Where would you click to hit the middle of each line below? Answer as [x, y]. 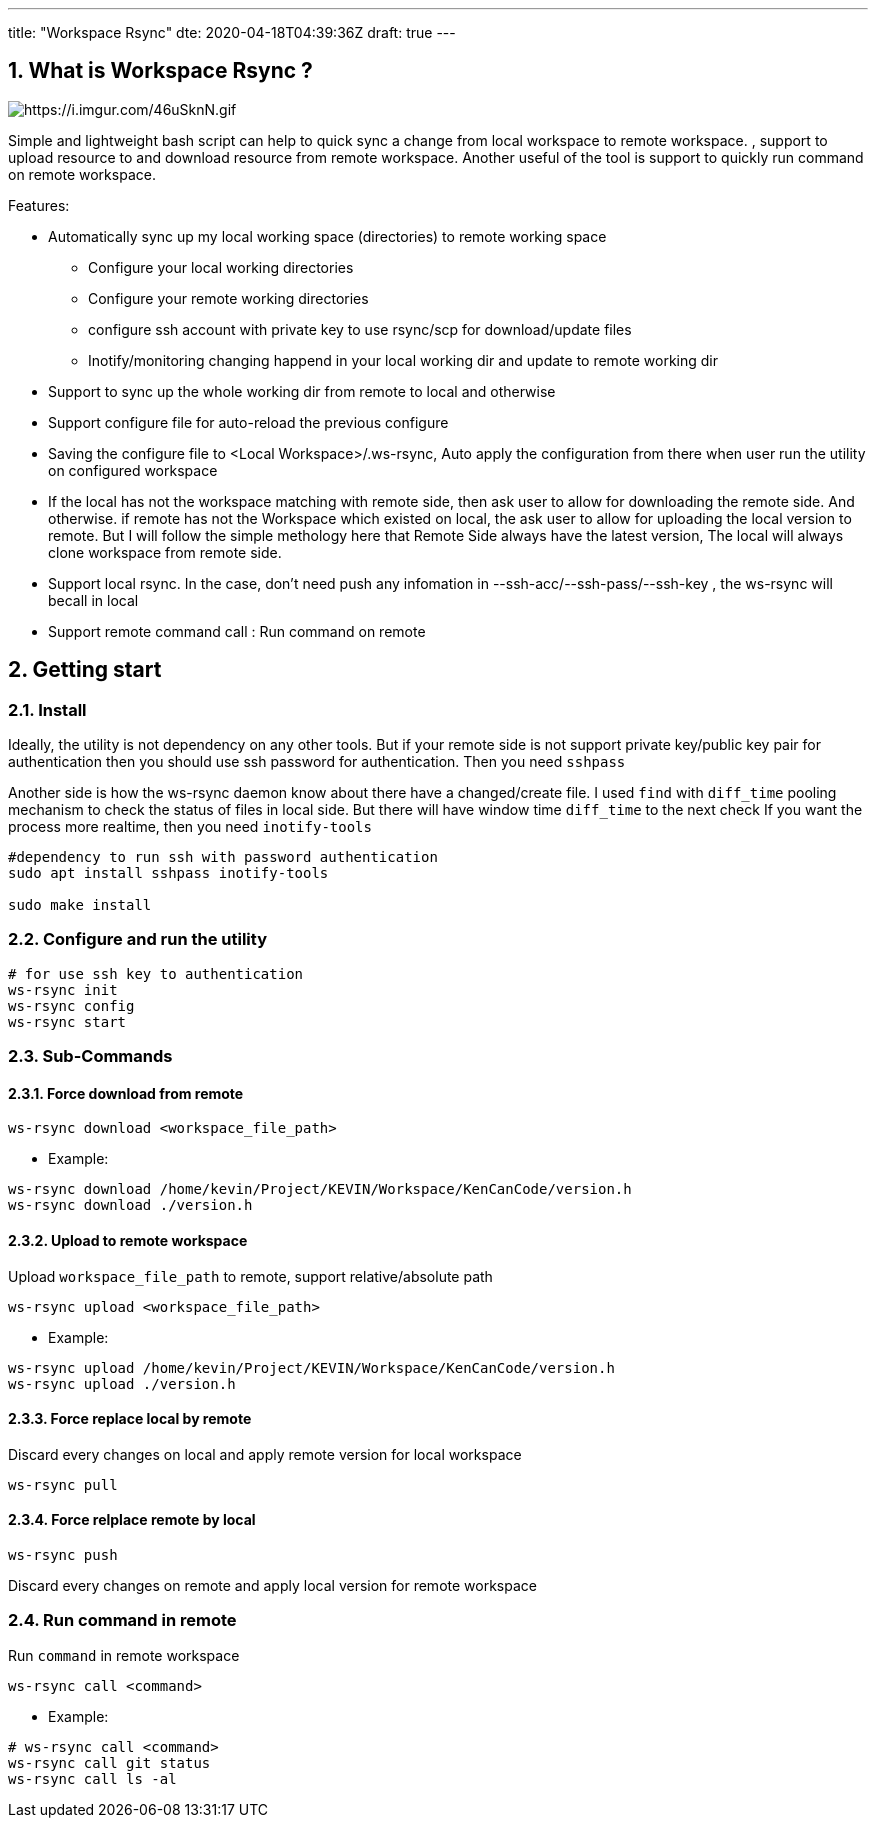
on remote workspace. [82, 174]
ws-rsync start [67, 1021]
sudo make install [80, 905]
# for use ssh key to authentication [156, 973]
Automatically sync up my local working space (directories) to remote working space [327, 236]
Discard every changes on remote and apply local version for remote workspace [272, 1586]
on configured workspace [133, 470]
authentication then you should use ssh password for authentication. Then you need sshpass [317, 762]
